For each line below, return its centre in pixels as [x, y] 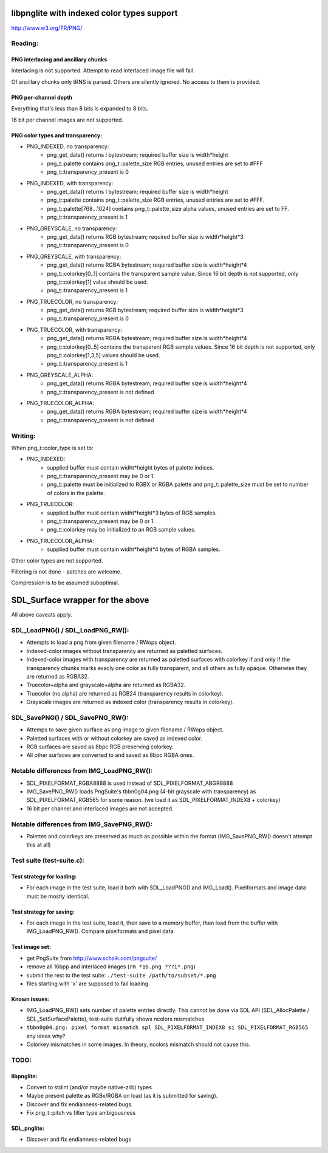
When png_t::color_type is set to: [52, 448]
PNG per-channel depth [42, 97]
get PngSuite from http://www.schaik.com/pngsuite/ [92, 958]
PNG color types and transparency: [57, 135]
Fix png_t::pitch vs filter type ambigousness [81, 1113]
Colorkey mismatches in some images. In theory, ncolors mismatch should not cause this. [138, 1044]
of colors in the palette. [76, 493]
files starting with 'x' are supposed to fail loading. [88, 984]
